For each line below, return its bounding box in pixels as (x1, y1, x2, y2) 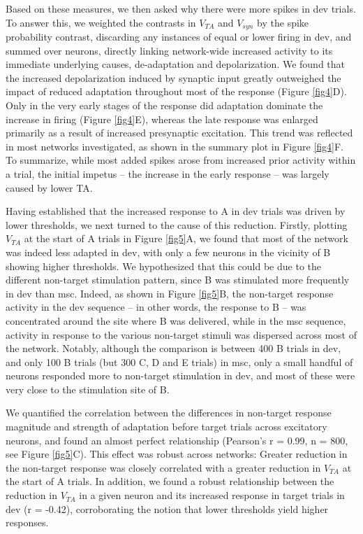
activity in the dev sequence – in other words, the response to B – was (6, 300, 306, 314)
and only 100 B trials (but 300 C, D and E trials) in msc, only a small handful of (6, 354, 353, 369)
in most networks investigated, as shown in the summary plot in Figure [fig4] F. (6, 139, 343, 153)
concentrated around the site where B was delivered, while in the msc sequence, (6, 313, 346, 328)
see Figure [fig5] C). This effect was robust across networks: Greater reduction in (6, 447, 348, 461)
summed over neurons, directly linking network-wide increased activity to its (6, 43, 333, 57)
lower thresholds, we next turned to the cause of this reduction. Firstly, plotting (6, 217, 348, 232)
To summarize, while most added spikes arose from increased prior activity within (6, 153, 356, 167)
